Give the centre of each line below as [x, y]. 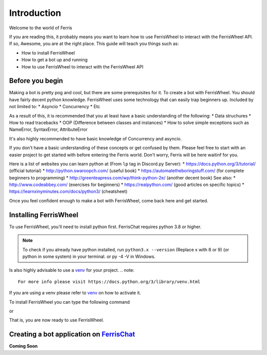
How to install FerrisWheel [48, 53]
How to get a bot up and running [55, 60]
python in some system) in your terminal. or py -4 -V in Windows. [89, 256]
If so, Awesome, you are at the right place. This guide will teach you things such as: [94, 44]
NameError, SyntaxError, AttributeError [48, 129]
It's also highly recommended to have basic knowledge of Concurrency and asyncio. [95, 138]
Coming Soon [23, 346]
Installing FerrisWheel [44, 215]
